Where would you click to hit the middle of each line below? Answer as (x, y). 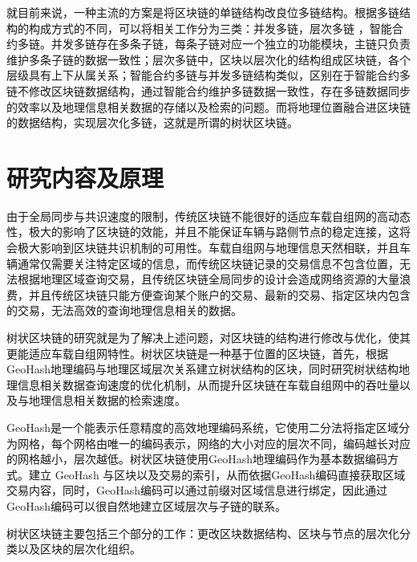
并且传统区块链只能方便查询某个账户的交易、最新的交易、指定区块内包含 (219, 294)
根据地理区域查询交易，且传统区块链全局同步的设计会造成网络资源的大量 (208, 279)
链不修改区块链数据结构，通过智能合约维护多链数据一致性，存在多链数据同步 (208, 90)
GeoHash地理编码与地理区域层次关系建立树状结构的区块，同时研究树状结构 (203, 369)
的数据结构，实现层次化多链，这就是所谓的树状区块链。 (152, 122)
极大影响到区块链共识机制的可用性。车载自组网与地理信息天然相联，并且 (208, 248)
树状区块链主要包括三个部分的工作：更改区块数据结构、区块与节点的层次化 (203, 533)
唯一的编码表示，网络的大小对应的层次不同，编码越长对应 (259, 443)
